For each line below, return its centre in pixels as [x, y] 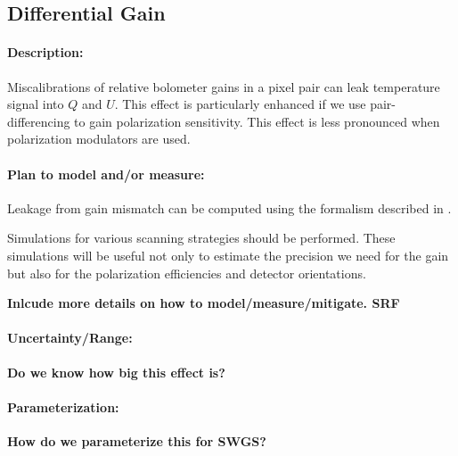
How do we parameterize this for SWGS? [137, 440]
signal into [36, 104]
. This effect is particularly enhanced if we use [240, 104]
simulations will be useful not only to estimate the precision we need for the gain [228, 255]
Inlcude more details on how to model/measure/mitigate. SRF [204, 303]
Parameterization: [63, 406]
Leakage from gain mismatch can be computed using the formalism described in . [229, 207]
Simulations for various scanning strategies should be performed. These [201, 238]
